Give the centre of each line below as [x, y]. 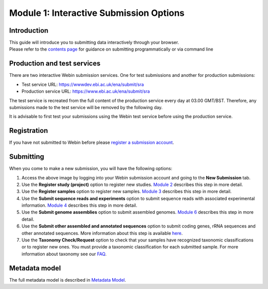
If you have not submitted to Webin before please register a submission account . [92, 143]
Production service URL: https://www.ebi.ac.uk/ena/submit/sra [86, 91]
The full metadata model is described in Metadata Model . [68, 280]
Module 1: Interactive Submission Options [97, 13]
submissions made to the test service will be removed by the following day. [86, 107]
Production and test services [55, 64]
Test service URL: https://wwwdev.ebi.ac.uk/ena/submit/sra [83, 84]
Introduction [29, 30]
